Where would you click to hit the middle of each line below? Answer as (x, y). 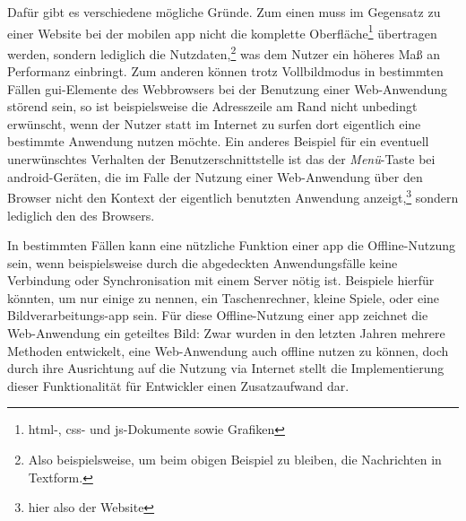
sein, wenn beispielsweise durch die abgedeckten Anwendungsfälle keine (203, 262)
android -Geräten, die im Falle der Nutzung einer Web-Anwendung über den (215, 176)
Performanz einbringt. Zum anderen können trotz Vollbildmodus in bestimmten (225, 71)
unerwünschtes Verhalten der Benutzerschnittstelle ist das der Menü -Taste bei (221, 159)
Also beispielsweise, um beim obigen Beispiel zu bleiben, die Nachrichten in (235, 460)
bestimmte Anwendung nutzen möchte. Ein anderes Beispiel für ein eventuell (218, 141)
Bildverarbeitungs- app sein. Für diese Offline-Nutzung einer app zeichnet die (218, 315)
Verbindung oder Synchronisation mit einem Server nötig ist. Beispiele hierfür (221, 280)
